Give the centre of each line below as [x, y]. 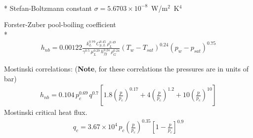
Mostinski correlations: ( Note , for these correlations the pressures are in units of [126, 69]
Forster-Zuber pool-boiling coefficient [60, 24]
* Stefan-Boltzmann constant [48, 8]
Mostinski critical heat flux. [46, 112]
